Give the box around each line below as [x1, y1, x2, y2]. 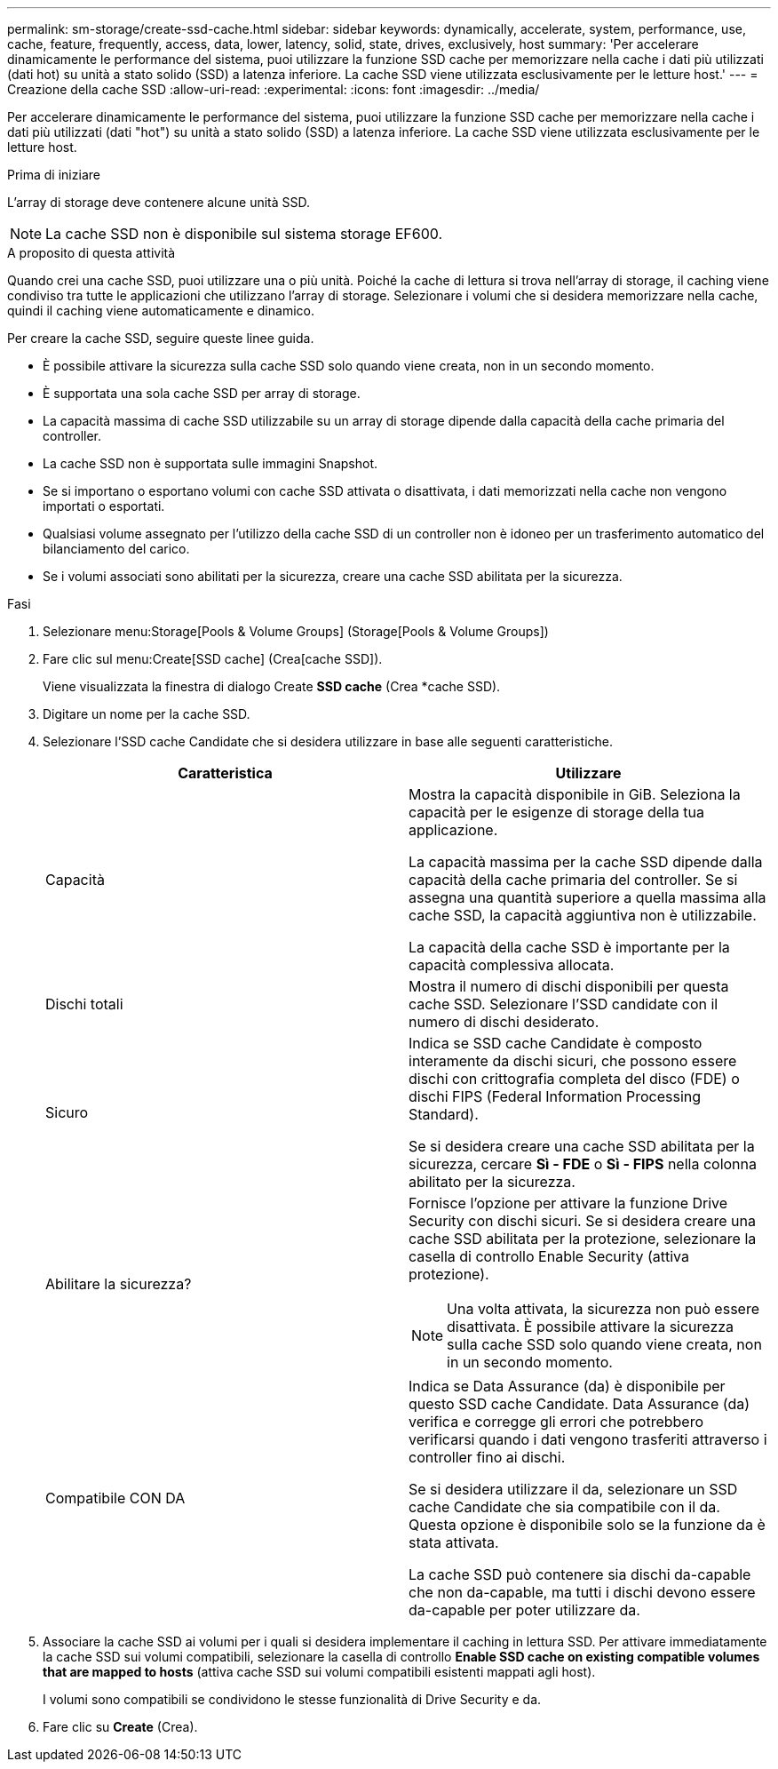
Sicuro [45, 1104, 89, 1121]
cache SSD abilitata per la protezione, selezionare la [409, 1230, 757, 1247]
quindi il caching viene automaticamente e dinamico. [7, 303, 314, 318]
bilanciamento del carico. [43, 541, 190, 556]
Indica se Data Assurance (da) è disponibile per [409, 1377, 726, 1395]
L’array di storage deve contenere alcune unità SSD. [7, 195, 311, 210]
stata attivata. [409, 1534, 499, 1551]
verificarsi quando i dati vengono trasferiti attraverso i [409, 1430, 767, 1448]
